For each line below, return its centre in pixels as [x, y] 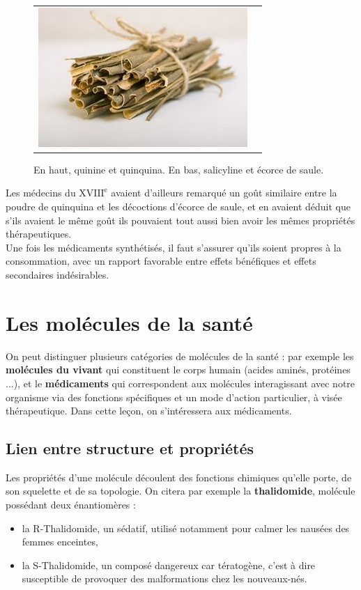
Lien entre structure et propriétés [130, 448]
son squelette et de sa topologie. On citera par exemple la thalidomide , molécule [180, 491]
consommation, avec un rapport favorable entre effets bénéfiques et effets [161, 261]
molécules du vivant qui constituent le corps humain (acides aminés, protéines [178, 370]
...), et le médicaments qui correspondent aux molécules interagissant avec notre [180, 383]
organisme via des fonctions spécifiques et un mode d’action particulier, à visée [174, 397]
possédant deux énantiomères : [71, 505]
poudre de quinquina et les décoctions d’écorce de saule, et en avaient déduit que [178, 207]
